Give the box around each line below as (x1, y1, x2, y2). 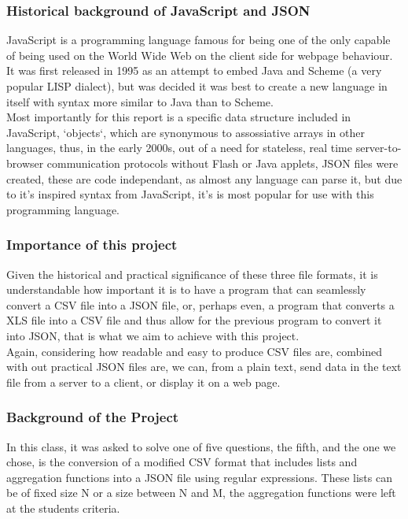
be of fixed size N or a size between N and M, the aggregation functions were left (6, 484, 396, 501)
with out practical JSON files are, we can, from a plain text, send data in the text (6, 358, 402, 375)
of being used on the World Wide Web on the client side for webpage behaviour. (6, 46, 393, 63)
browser (6, 154, 44, 171)
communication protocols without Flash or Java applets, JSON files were (46, 154, 399, 171)
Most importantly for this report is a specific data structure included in (6, 109, 351, 125)
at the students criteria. (6, 499, 120, 516)
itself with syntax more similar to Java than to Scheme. (6, 93, 274, 109)
